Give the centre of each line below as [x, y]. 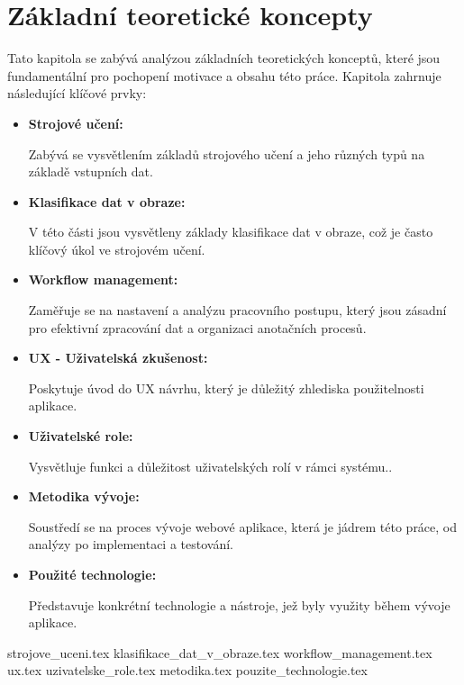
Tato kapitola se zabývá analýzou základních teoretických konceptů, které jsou [224, 58]
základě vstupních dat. [91, 171]
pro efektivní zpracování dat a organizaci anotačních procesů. [197, 327]
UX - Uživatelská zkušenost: [118, 358]
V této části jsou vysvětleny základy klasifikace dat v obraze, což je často [231, 232]
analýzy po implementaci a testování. [131, 544]
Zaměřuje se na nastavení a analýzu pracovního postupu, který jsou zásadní [237, 310]
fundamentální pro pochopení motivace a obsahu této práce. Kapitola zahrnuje [224, 75]
